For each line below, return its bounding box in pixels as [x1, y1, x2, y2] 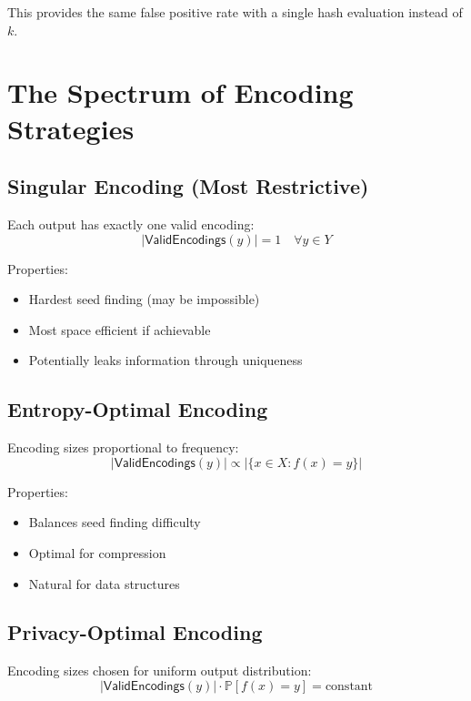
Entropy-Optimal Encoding [7, 395, 268, 423]
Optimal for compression [28, 543, 166, 562]
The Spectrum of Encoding [7, 74, 354, 111]
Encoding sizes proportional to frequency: [7, 438, 239, 457]
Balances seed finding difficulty [28, 513, 201, 532]
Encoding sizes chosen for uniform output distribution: [7, 661, 312, 680]
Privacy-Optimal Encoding [7, 618, 263, 646]
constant [325, 679, 374, 693]
